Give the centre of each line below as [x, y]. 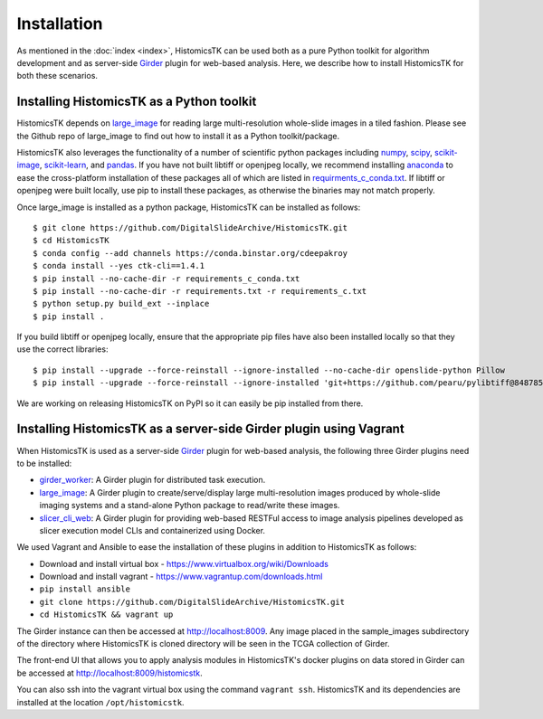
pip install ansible [85, 589]
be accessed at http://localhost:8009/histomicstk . [110, 673]
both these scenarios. [57, 76]
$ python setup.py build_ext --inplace [121, 304]
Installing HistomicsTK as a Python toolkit [137, 102]
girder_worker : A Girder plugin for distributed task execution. [152, 480]
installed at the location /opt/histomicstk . [100, 702]
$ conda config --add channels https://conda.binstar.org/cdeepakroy [191, 253]
